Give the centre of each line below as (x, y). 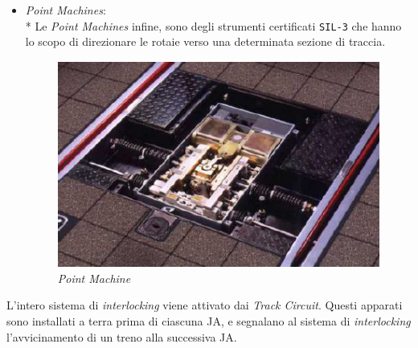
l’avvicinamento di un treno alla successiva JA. (122, 336)
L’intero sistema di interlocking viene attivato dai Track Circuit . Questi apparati (205, 305)
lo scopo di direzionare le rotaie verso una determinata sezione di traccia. (205, 41)
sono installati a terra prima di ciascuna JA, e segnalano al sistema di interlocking (209, 321)
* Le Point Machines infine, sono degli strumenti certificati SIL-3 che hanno (213, 25)
